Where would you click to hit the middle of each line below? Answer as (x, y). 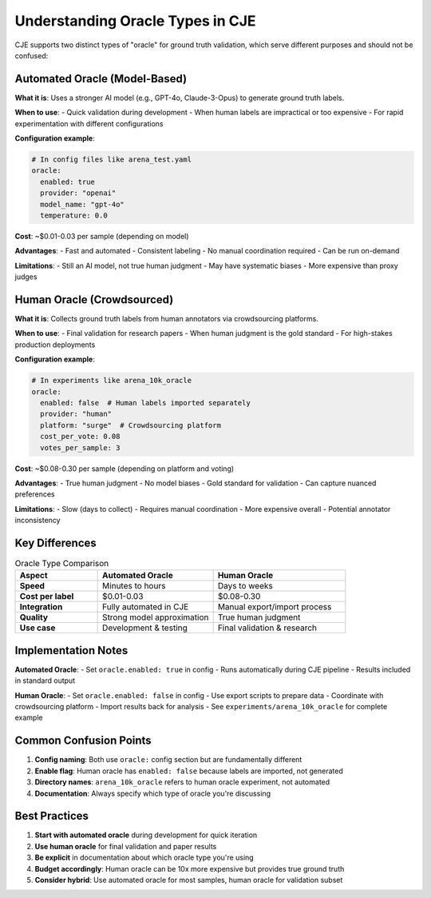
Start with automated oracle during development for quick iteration (146, 835)
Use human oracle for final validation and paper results (126, 846)
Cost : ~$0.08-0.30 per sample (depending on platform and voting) (125, 469)
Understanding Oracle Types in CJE (135, 21)
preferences (35, 494)
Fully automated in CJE (146, 607)
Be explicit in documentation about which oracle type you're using (144, 858)
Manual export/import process (275, 607)
